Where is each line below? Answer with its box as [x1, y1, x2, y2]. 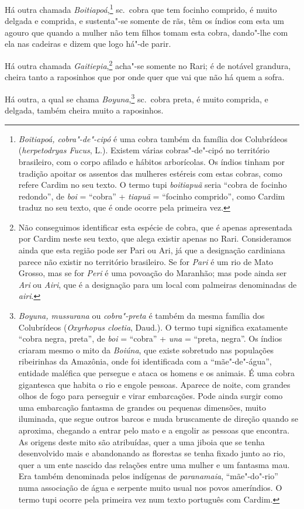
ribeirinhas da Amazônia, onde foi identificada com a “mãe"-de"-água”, [18, 355, 272, 367]
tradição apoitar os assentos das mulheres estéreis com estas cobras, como [18, 167, 282, 179]
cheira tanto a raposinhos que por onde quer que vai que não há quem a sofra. [5, 71, 285, 83]
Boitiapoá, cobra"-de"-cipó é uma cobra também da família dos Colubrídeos [18, 132, 288, 145]
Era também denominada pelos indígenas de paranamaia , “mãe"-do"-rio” [18, 470, 278, 482]
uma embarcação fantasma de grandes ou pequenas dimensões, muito [18, 401, 266, 413]
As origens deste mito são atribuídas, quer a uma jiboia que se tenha [18, 435, 265, 448]
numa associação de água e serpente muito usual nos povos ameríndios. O [18, 481, 282, 493]
